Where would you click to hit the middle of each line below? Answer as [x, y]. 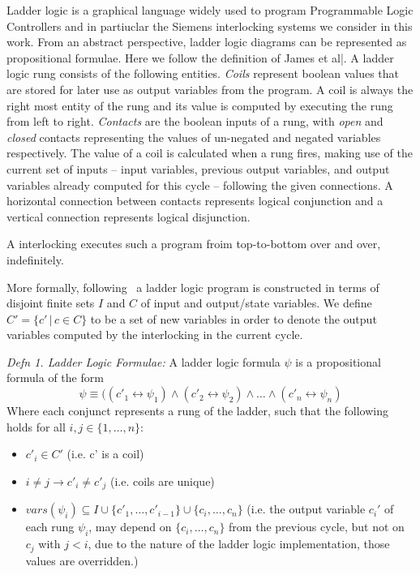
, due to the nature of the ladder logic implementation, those [239, 544]
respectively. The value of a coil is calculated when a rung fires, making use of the [210, 153]
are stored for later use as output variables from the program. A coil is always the [210, 89]
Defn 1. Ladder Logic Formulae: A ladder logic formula [144, 361]
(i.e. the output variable [306, 509]
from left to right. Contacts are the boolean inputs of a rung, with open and [195, 121]
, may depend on [130, 527]
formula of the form [55, 378]
